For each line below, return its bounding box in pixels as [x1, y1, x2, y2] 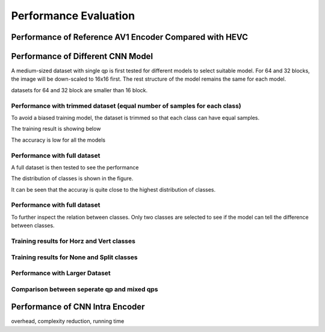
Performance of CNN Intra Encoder [11, 302, 145, 312]
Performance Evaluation [11, 9, 135, 22]
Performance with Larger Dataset [11, 269, 111, 277]
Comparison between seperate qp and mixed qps [11, 285, 159, 293]
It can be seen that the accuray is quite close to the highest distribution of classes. [11, 186, 216, 193]
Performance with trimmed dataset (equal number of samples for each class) [11, 101, 241, 110]
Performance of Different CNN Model [11, 51, 153, 61]
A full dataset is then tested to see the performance [11, 163, 139, 171]
